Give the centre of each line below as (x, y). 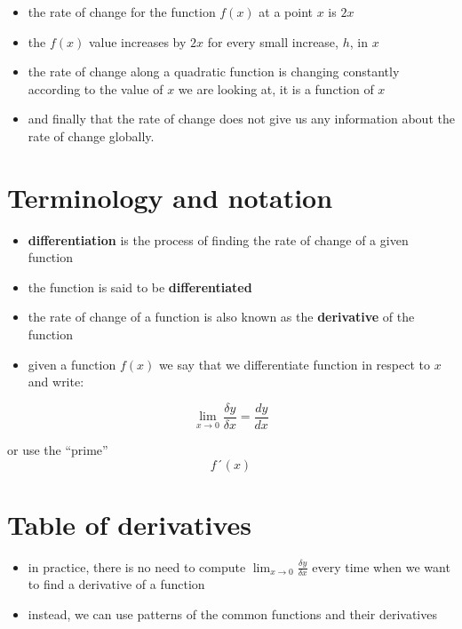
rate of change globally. (91, 135)
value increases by (137, 41)
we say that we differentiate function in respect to (294, 364)
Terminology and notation (170, 197)
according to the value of (96, 88)
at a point (286, 12)
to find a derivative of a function (116, 584)
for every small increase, (273, 41)
